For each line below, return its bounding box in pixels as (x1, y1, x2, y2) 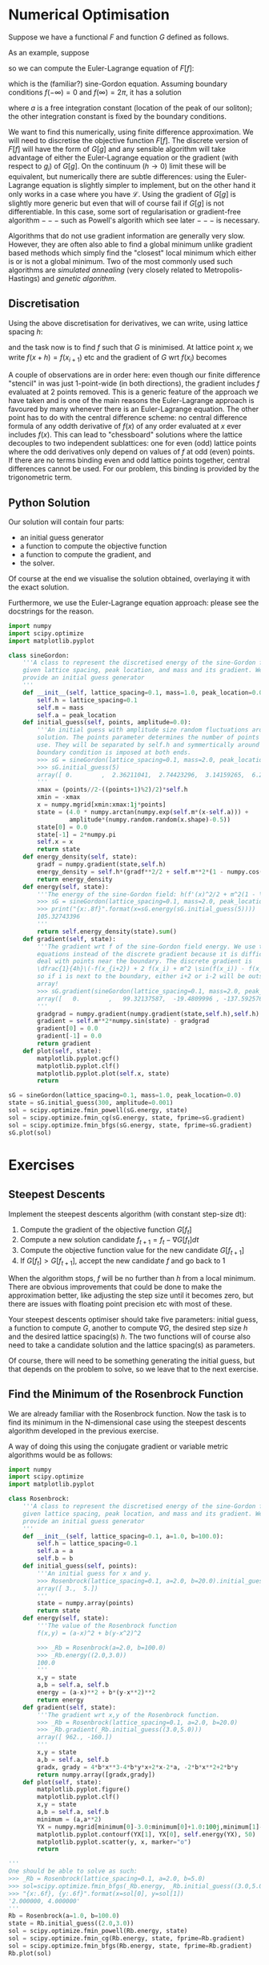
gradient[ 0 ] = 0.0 (37, 1025, 98, 1033)
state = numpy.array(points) (37, 1600, 134, 1608)
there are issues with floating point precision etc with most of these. (8, 1298, 233, 1308)
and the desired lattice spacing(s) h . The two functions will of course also (8, 1331, 251, 1341)
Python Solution (8, 495, 90, 509)
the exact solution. (8, 582, 70, 592)
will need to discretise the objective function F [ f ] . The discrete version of (8, 135, 249, 145)
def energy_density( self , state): (22, 853, 138, 861)
